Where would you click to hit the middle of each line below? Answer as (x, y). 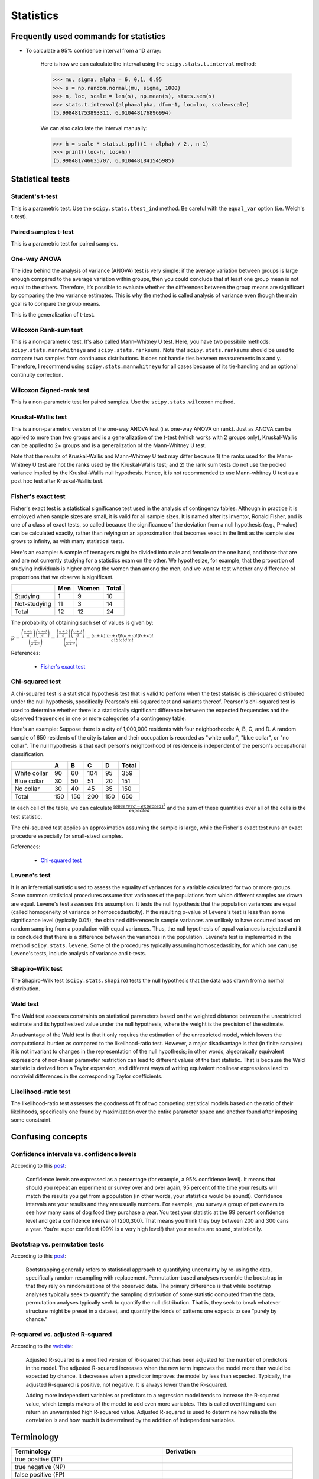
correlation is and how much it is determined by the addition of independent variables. (131, 1420)
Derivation (181, 1451)
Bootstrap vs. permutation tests (58, 1244)
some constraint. (32, 1120)
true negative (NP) (40, 1467)
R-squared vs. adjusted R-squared (61, 1334)
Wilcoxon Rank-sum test (47, 330)
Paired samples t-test (42, 232)
